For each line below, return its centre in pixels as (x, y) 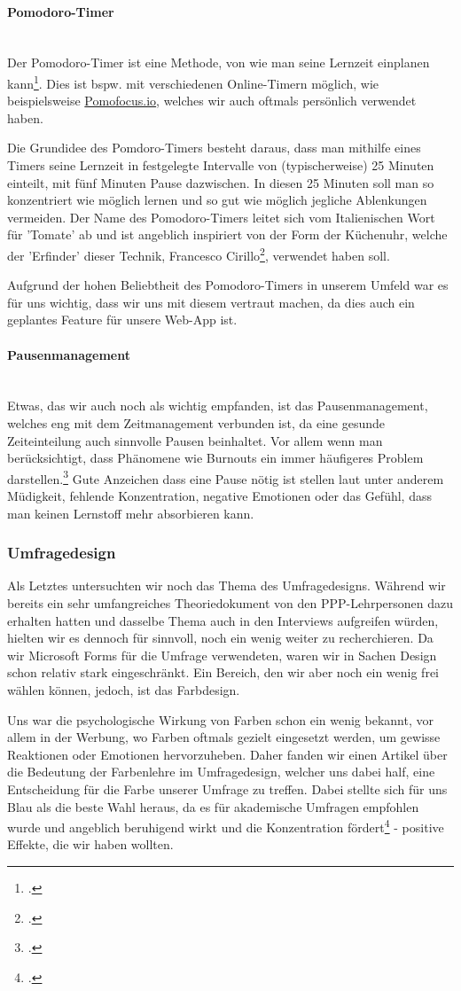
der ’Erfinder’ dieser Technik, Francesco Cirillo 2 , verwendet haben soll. (199, 254)
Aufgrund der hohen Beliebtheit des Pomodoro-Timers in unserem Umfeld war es (228, 285)
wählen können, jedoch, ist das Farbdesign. (124, 690)
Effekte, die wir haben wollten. (90, 844)
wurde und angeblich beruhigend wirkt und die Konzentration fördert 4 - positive (226, 826)
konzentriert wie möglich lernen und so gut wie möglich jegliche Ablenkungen (217, 200)
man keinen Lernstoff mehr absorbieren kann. (131, 513)
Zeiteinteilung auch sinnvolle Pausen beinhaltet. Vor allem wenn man (195, 440)
